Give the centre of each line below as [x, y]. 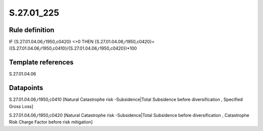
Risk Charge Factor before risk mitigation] [51, 122]
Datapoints [26, 88]
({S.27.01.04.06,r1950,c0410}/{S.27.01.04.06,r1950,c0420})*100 [73, 48]
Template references [41, 63]
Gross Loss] [21, 106]
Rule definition [32, 30]
